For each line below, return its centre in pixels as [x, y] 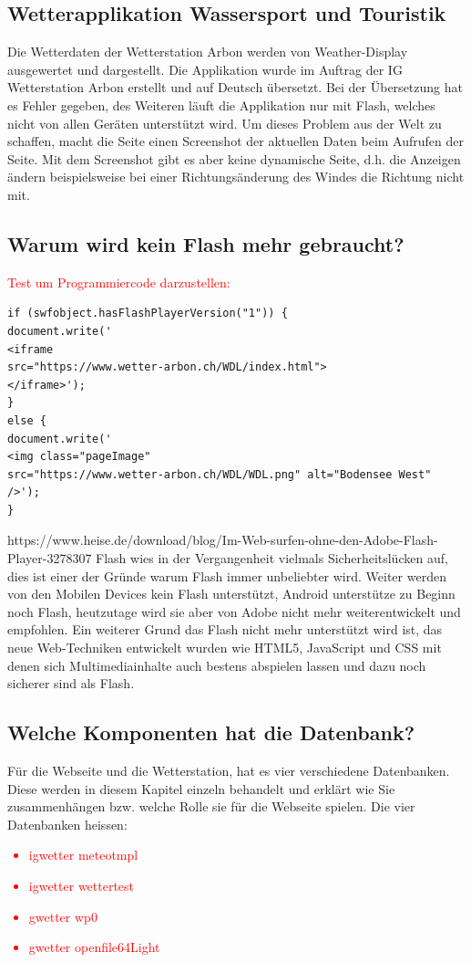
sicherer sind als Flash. [71, 683]
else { [27, 420]
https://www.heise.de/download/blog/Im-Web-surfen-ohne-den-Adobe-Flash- [223, 540]
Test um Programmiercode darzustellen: [119, 282]
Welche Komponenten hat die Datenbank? [211, 732]
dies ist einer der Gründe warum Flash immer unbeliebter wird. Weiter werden [227, 575]
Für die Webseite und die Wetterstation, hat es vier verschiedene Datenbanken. [229, 771]
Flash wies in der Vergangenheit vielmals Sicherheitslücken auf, [272, 558]
